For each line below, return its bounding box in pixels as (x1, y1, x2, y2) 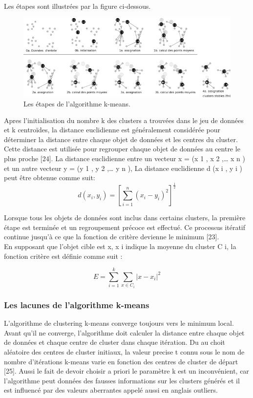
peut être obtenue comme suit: (4, 172, 95, 183)
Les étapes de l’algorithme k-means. (23, 99, 130, 109)
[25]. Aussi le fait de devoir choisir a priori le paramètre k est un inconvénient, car (4, 366, 249, 376)
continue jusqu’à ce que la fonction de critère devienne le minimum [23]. (4, 231, 219, 242)
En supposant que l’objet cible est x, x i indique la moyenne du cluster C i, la (4, 241, 236, 251)
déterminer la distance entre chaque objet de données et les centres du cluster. (4, 134, 238, 144)
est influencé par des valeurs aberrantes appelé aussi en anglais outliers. (4, 385, 218, 395)
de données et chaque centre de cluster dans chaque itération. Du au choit (4, 337, 225, 347)
